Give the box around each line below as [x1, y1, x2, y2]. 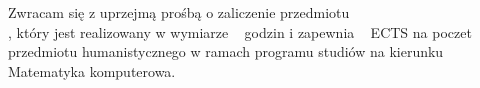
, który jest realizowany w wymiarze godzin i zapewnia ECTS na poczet [8, 21, 472, 42]
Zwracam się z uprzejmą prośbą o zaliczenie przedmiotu [8, 2, 350, 22]
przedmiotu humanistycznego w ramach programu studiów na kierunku [8, 41, 444, 62]
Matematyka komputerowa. [8, 60, 176, 81]
